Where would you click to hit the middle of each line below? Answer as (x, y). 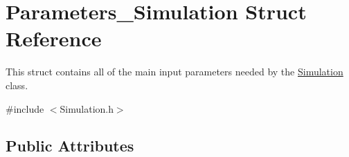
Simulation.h (87, 108)
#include (25, 108)
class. (17, 85)
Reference (54, 38)
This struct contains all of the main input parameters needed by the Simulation (174, 72)
